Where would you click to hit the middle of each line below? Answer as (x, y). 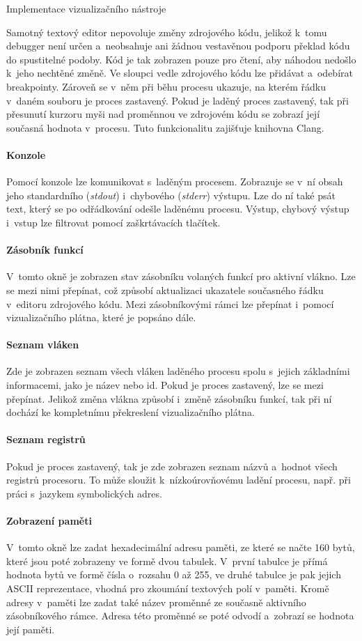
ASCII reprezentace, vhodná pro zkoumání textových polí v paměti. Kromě (168, 588)
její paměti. (31, 629)
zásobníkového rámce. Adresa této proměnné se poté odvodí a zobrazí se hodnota (180, 616)
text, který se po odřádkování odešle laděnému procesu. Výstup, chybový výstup (178, 209)
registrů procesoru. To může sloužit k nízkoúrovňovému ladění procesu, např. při (179, 480)
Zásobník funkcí (45, 250)
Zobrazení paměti (49, 521)
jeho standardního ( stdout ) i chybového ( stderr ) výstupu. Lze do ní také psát (171, 195)
